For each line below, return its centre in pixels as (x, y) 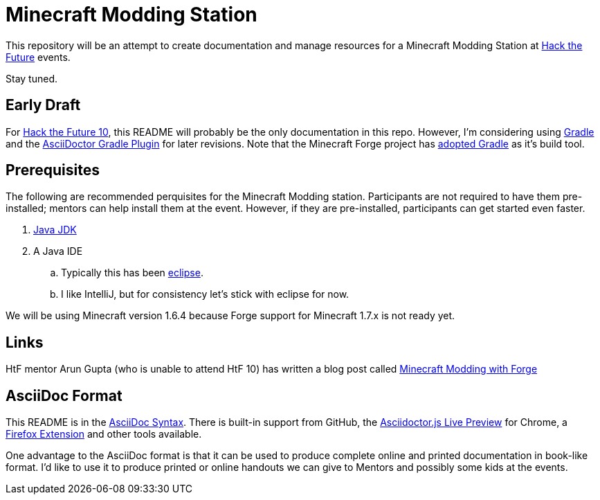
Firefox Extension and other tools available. (104, 434)
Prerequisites (53, 170)
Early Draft (43, 105)
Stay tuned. (31, 78)
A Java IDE (58, 251)
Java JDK (55, 230)
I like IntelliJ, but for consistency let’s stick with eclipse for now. (205, 294)
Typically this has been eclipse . (132, 273)
